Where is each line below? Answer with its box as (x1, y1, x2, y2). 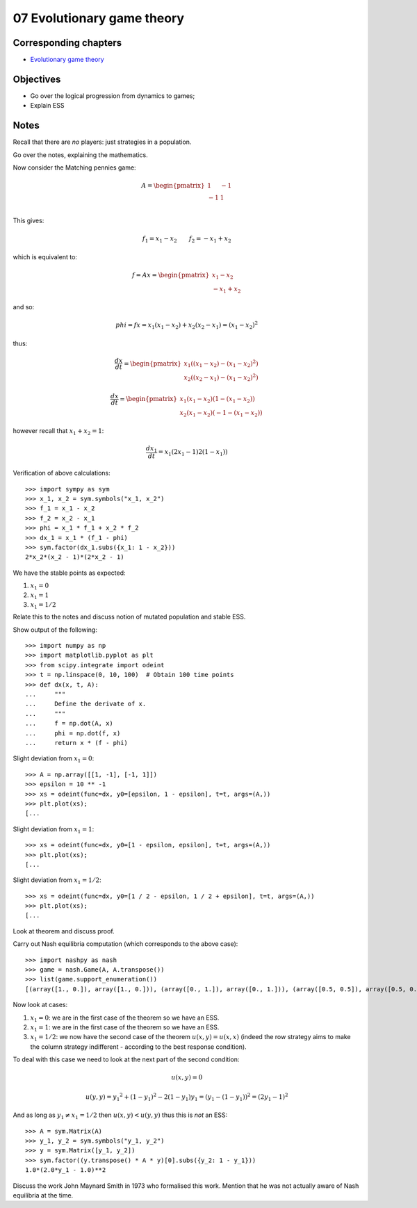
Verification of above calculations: (13, 469, 111, 478)
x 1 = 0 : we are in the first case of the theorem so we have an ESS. (30, 1013, 220, 1023)
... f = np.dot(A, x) (25, 719, 114, 728)
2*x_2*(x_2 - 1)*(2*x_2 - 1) (25, 553, 124, 561)
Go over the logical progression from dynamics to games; (30, 91, 195, 100)
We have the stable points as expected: (13, 569, 126, 577)
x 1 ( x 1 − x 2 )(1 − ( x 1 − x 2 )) (179, 395, 255, 405)
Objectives (13, 73, 61, 85)
